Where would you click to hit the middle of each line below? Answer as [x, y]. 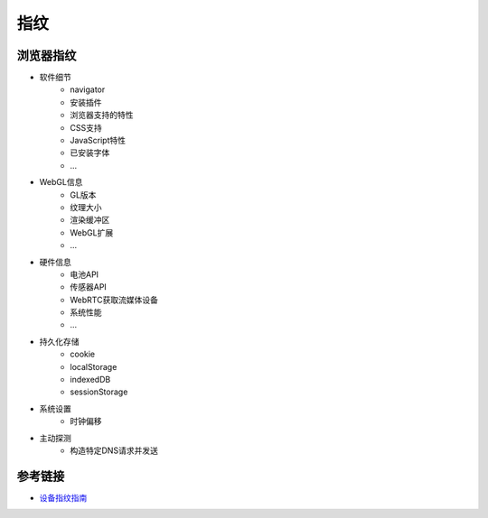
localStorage [94, 366]
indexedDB [90, 380]
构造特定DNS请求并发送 [114, 450]
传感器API [89, 287]
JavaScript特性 [98, 141]
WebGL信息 [61, 182]
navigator [88, 89]
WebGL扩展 [92, 232]
